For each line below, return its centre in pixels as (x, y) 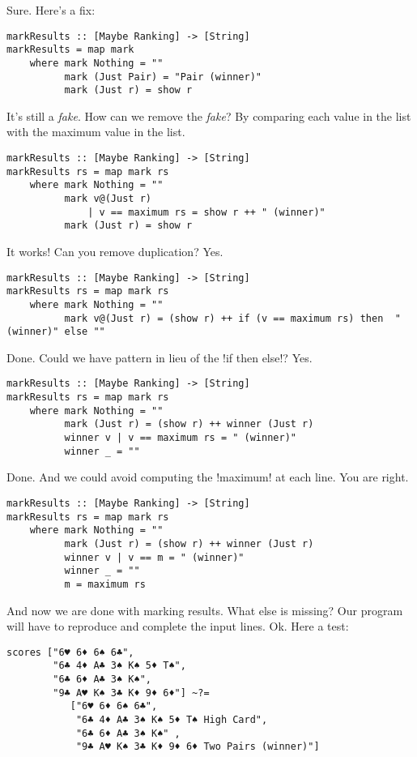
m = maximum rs (105, 584)
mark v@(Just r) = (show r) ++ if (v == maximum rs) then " (232, 318)
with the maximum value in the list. (96, 132)
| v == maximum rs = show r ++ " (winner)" (206, 212)
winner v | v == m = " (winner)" (154, 557)
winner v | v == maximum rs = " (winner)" (180, 438)
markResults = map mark (70, 50)
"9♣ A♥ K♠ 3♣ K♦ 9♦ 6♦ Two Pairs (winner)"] (198, 747)
